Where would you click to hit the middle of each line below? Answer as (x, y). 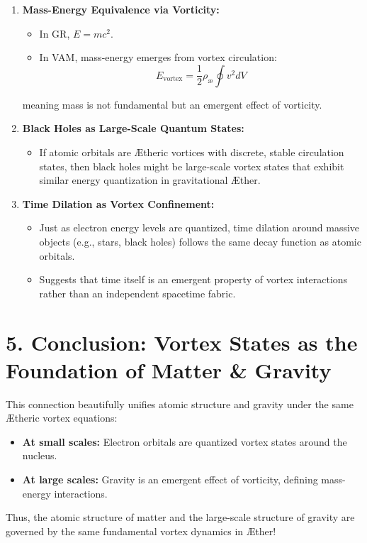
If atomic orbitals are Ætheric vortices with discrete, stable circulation (192, 152)
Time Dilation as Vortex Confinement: (118, 203)
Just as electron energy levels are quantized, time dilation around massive (199, 227)
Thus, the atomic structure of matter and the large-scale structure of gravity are (180, 517)
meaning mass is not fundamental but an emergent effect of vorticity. (172, 104)
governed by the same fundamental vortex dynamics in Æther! (141, 531)
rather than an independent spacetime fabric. (137, 293)
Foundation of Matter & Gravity (169, 369)
